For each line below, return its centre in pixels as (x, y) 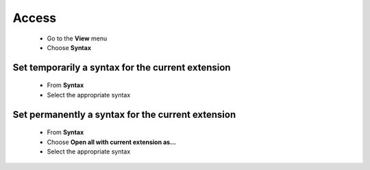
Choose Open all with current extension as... (111, 142)
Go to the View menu (77, 38)
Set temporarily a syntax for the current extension (122, 68)
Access (35, 18)
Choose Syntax (69, 47)
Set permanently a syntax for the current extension (124, 114)
